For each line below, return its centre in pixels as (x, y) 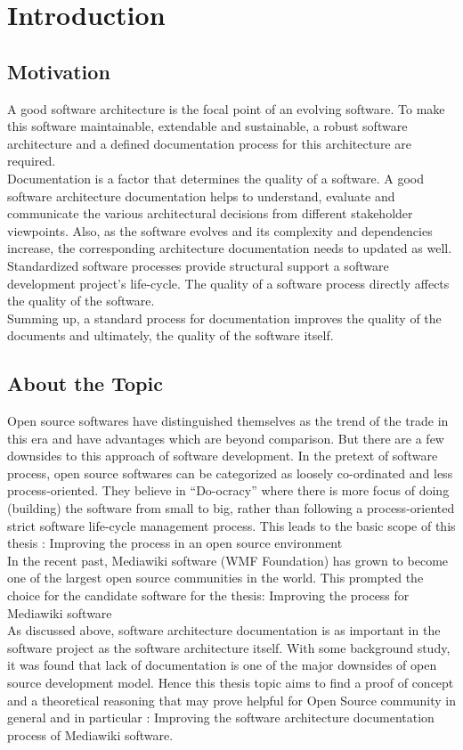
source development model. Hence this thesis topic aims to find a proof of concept (231, 682)
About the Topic (85, 383)
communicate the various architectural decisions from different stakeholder (210, 213)
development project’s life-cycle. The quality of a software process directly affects (228, 283)
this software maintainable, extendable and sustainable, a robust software (207, 126)
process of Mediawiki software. (90, 734)
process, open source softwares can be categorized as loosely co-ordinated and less (230, 473)
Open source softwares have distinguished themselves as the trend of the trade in (228, 421)
